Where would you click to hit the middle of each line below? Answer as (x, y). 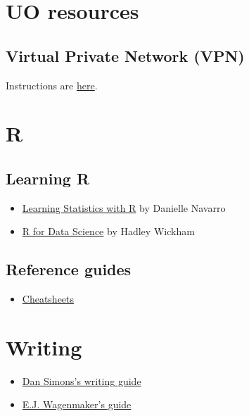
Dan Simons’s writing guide (82, 380)
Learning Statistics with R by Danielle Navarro (124, 207)
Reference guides (69, 269)
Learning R (48, 178)
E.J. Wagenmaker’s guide (77, 404)
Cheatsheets (48, 299)
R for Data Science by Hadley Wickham (108, 231)
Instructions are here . (52, 85)
